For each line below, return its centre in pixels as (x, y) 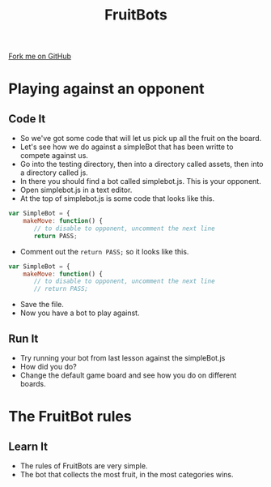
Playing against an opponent (106, 89)
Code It (27, 119)
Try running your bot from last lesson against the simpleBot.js (123, 358)
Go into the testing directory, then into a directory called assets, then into (142, 164)
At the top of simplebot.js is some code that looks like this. (117, 199)
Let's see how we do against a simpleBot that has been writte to (127, 147)
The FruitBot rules (70, 417)
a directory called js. (54, 173)
